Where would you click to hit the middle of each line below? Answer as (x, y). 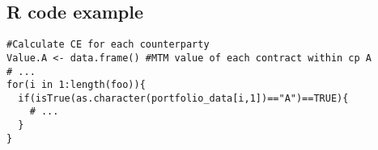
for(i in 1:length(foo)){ (76, 85)
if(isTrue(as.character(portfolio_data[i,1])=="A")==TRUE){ (183, 98)
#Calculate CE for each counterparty (108, 45)
